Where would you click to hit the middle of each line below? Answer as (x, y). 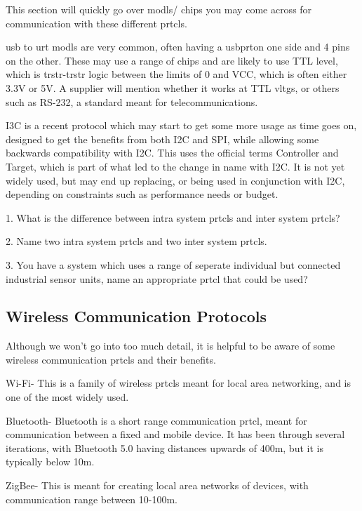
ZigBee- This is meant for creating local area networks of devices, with (157, 485)
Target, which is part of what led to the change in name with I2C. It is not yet (175, 166)
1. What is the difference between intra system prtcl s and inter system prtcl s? (173, 217)
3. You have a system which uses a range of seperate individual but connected (173, 264)
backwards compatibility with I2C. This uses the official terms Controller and (172, 153)
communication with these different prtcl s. (96, 23)
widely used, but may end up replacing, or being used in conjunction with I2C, (175, 180)
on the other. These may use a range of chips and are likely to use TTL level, (172, 60)
